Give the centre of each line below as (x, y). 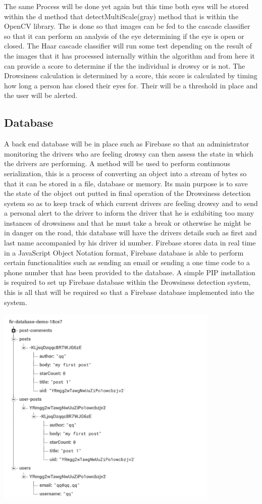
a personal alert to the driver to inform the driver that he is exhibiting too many (129, 213)
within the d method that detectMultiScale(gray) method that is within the (121, 16)
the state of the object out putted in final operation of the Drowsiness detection (127, 193)
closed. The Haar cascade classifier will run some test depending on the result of (128, 46)
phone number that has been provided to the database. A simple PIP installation (130, 272)
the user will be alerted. (41, 95)
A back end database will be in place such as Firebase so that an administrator (127, 144)
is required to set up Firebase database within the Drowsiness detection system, (127, 282)
